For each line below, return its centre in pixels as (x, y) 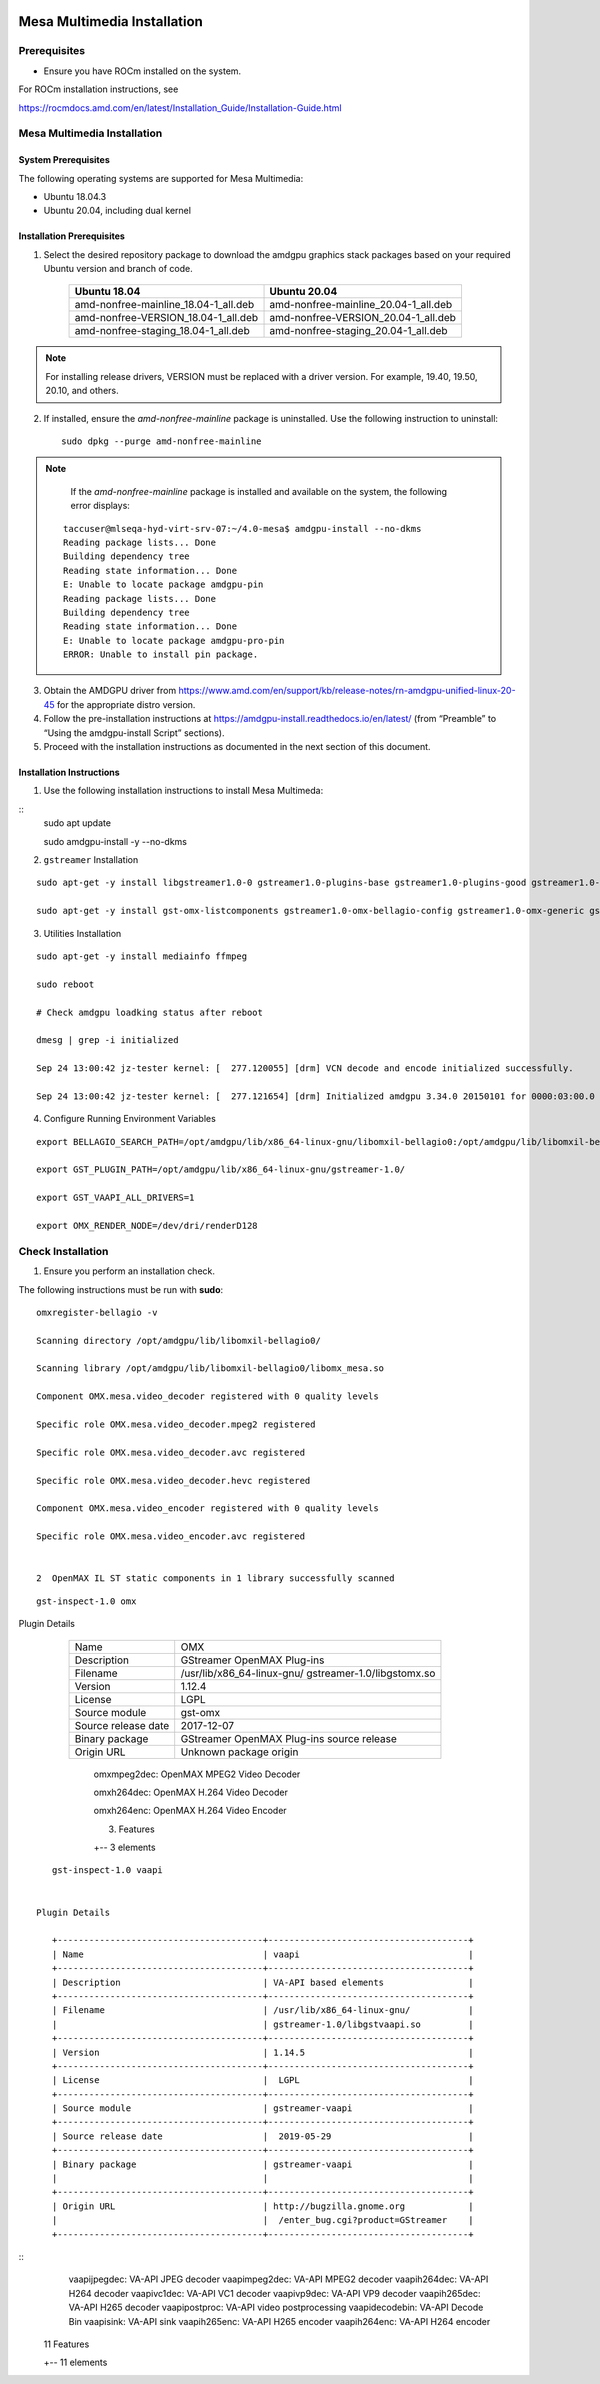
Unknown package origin (239, 1752)
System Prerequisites (64, 160)
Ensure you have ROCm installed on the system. (142, 71)
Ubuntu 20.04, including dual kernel (117, 211)
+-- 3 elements (124, 1847)
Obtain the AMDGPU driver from (110, 691)
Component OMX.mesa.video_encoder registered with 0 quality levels (207, 1508)
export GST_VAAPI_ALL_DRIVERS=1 (115, 1198)
